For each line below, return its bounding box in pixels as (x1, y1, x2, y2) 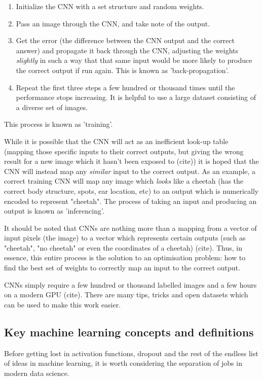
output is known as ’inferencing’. (4, 205, 104, 216)
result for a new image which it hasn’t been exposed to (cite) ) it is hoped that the (4, 156, 259, 166)
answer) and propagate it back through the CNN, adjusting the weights (16, 45, 239, 55)
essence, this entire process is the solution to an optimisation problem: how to (4, 252, 246, 263)
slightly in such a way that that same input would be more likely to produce (16, 55, 252, 65)
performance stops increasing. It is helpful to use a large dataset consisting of (16, 92, 256, 102)
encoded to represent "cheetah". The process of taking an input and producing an (4, 195, 257, 206)
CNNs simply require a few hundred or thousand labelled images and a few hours (4, 279, 257, 290)
